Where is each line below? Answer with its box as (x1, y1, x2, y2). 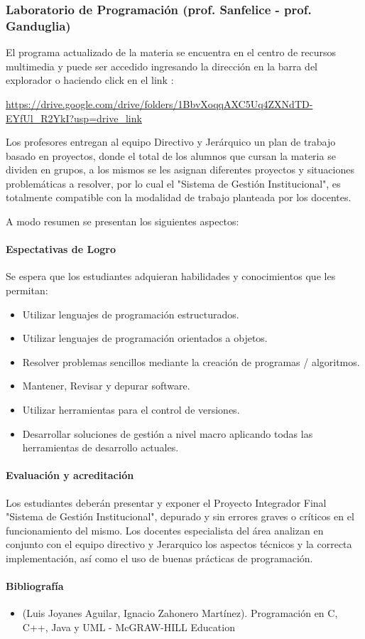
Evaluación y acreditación (6, 468, 134, 483)
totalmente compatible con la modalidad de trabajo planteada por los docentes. (6, 190, 352, 205)
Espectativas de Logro (6, 242, 116, 257)
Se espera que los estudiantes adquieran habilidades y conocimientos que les (6, 269, 336, 284)
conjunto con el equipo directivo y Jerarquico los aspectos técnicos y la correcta (6, 537, 352, 552)
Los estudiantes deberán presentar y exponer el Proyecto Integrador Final (6, 495, 327, 510)
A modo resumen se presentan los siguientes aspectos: (6, 214, 239, 229)
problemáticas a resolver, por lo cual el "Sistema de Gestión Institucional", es (6, 176, 341, 190)
